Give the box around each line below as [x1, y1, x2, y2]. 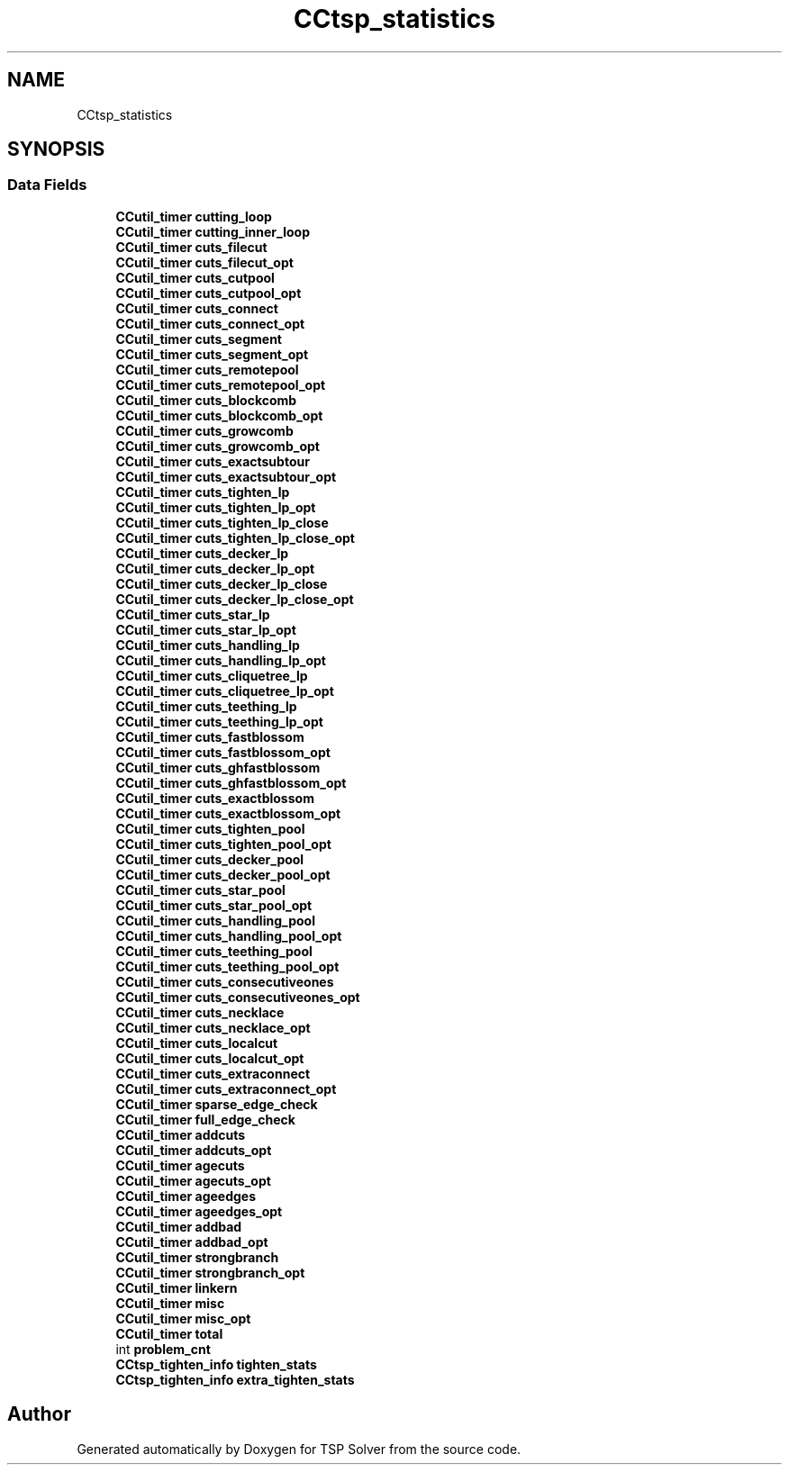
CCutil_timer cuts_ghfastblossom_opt [115, 774, 347, 790]
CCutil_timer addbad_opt [115, 1233, 268, 1250]
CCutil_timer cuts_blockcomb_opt [115, 407, 323, 423]
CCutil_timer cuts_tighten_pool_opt [115, 835, 331, 852]
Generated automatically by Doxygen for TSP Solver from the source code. [77, 1440, 521, 1457]
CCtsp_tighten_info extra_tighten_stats [115, 1371, 355, 1387]
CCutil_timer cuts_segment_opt [115, 346, 309, 362]
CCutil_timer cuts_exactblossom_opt [115, 805, 341, 821]
